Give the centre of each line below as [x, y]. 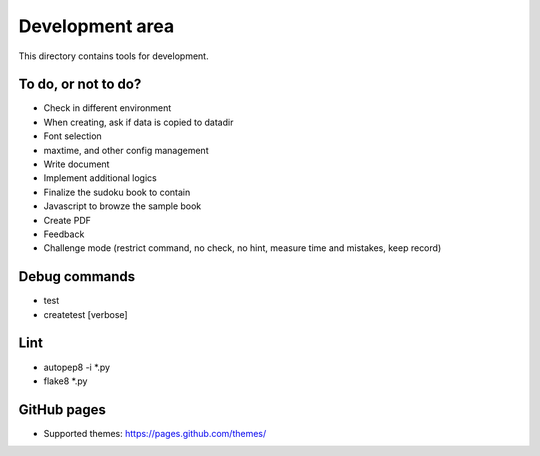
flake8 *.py [65, 381]
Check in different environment [107, 108]
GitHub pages [62, 409]
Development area [96, 26]
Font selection [72, 136]
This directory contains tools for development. [113, 56]
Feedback [64, 234]
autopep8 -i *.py [76, 367]
